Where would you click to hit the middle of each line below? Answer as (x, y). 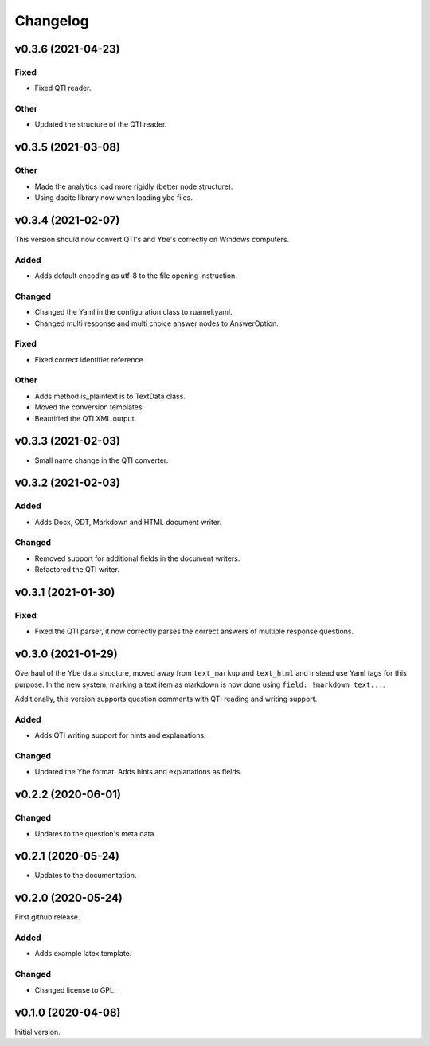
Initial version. (38, 1032)
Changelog (52, 21)
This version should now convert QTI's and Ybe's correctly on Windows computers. (152, 239)
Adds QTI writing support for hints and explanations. (120, 735)
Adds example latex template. (83, 954)
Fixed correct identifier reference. (90, 359)
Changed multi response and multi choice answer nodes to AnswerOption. (156, 323)
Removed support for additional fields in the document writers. (137, 558)
